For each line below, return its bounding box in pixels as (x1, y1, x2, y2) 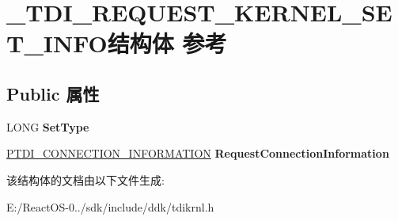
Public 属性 (6, 81, 100, 105)
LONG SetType (6, 118, 89, 135)
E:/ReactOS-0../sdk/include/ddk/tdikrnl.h (6, 198, 214, 215)
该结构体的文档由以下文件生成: (6, 171, 165, 188)
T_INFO (6, 27, 108, 59)
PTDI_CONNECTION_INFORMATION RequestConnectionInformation (6, 145, 389, 162)
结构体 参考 (107, 27, 227, 59)
